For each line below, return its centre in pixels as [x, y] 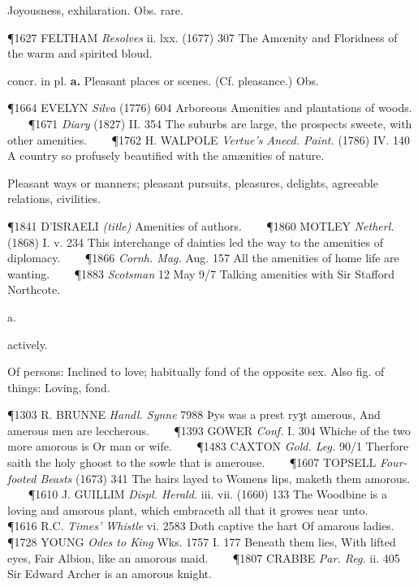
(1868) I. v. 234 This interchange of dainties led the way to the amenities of [196, 242]
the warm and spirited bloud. [80, 53]
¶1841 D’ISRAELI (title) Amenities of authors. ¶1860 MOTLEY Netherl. [201, 225]
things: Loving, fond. [59, 387]
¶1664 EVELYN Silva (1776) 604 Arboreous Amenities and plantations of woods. [210, 108]
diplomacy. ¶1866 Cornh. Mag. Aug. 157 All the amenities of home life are [203, 258]
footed [22, 478]
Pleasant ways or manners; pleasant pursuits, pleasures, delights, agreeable [193, 182]
